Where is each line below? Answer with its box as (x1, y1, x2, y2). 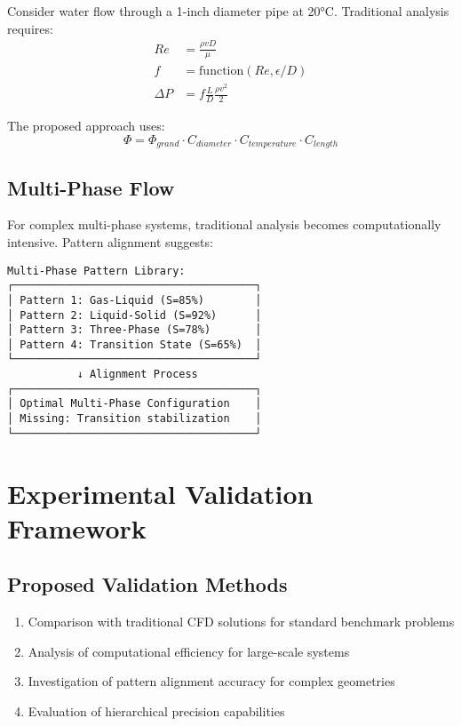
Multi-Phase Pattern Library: (7, 264, 186, 277)
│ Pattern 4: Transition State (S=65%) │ (7, 338, 262, 351)
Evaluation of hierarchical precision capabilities (28, 701, 285, 720)
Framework (7, 509, 147, 546)
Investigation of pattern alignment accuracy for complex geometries (28, 672, 395, 690)
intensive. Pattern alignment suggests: (7, 232, 213, 251)
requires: (7, 19, 53, 37)
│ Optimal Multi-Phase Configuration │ (7, 397, 262, 411)
